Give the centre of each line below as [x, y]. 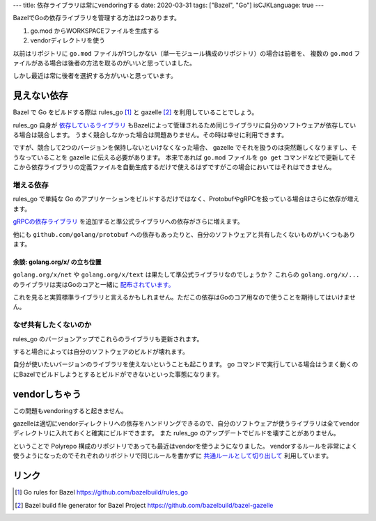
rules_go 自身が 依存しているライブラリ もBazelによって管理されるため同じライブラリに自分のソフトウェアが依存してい [185, 125]
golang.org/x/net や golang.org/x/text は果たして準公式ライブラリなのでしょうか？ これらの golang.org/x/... [186, 274]
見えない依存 [40, 96]
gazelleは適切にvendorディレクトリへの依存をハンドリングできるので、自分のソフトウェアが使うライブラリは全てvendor [186, 423]
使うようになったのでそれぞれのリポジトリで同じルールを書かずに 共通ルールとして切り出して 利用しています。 [173, 456]
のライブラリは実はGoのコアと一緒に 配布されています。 [94, 284]
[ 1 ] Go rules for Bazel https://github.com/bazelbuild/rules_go [101, 492]
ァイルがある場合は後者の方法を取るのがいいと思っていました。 [104, 63]
